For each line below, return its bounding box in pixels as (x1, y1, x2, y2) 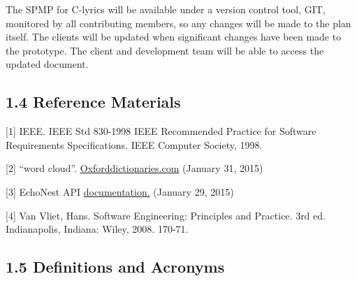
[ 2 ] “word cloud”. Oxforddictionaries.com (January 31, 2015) (6, 161, 263, 175)
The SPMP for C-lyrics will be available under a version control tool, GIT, (6, 2, 326, 16)
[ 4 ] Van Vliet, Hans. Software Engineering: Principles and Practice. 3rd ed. (6, 208, 326, 222)
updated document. (6, 57, 89, 71)
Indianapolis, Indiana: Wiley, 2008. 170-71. (6, 222, 189, 236)
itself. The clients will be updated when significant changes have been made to (6, 29, 342, 44)
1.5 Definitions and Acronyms (6, 256, 225, 278)
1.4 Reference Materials (6, 91, 181, 113)
